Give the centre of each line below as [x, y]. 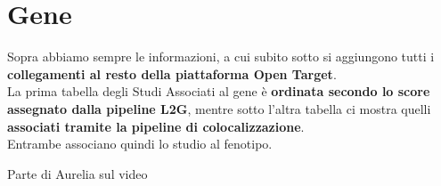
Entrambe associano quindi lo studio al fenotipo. [140, 144]
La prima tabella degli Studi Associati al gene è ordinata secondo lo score [219, 91]
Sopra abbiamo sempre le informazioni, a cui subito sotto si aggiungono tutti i [221, 57]
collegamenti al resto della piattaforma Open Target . [172, 73]
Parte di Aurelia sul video [78, 173]
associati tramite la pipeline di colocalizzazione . [156, 126]
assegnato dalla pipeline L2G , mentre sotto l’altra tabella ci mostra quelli [219, 108]
